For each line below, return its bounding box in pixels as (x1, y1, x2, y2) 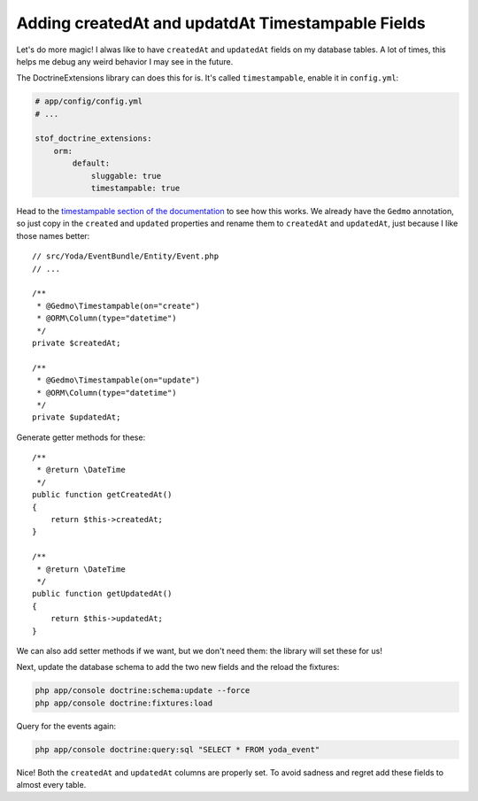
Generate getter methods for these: (16, 432, 146, 443)
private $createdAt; (32, 337, 121, 348)
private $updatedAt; (32, 412, 121, 422)
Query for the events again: (16, 720, 117, 731)
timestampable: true (90, 183, 181, 194)
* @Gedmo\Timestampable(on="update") (36, 375, 201, 385)
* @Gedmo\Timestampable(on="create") (36, 301, 201, 311)
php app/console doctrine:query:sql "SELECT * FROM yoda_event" (35, 744, 320, 754)
